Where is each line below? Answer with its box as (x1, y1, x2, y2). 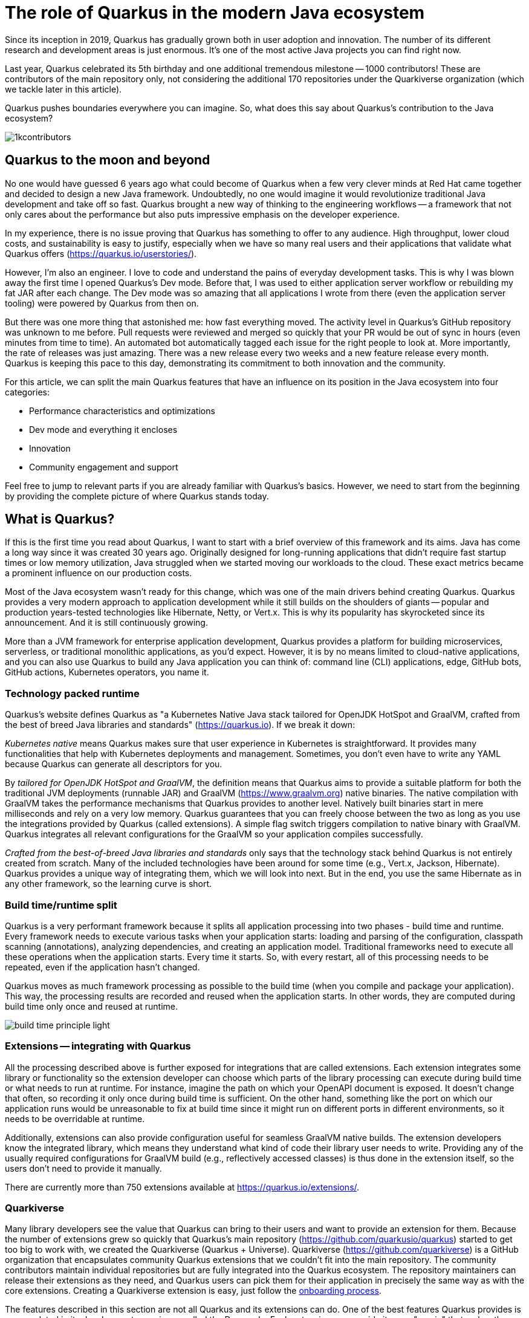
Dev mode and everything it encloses (29, 424, 178, 435)
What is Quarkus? (5, 511, 115, 527)
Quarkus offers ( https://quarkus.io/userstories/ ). (5, 248, 197, 259)
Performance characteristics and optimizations (29, 405, 215, 416)
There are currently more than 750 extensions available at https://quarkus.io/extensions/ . (5, 1181, 360, 1192)
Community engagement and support (29, 461, 178, 472)
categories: (5, 386, 50, 397)
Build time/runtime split (5, 898, 117, 911)
